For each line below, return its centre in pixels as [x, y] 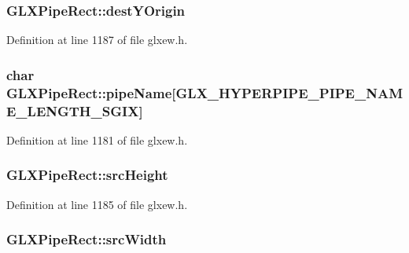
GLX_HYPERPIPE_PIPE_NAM [289, 92]
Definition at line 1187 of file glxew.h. [97, 40]
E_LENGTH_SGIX [73, 110]
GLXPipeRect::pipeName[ [91, 92]
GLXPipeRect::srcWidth [87, 239]
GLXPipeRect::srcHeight [87, 175]
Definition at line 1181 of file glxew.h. [97, 139]
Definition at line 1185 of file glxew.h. [97, 204]
